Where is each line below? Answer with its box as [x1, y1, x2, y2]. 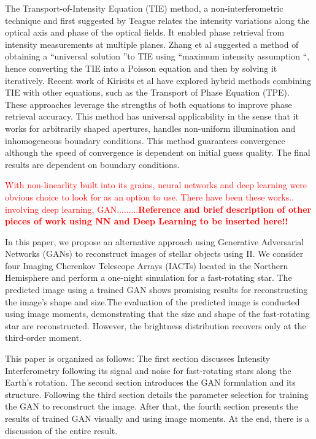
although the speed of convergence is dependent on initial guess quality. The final [5, 146, 310, 159]
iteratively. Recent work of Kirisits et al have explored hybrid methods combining [5, 74, 312, 86]
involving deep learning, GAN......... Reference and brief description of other [5, 202, 312, 215]
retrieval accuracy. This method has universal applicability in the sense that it [5, 110, 299, 123]
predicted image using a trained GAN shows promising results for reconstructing [5, 283, 308, 296]
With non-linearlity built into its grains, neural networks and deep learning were [5, 178, 307, 191]
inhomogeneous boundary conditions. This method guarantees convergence [5, 134, 285, 147]
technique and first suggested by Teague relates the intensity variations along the [5, 13, 310, 26]
